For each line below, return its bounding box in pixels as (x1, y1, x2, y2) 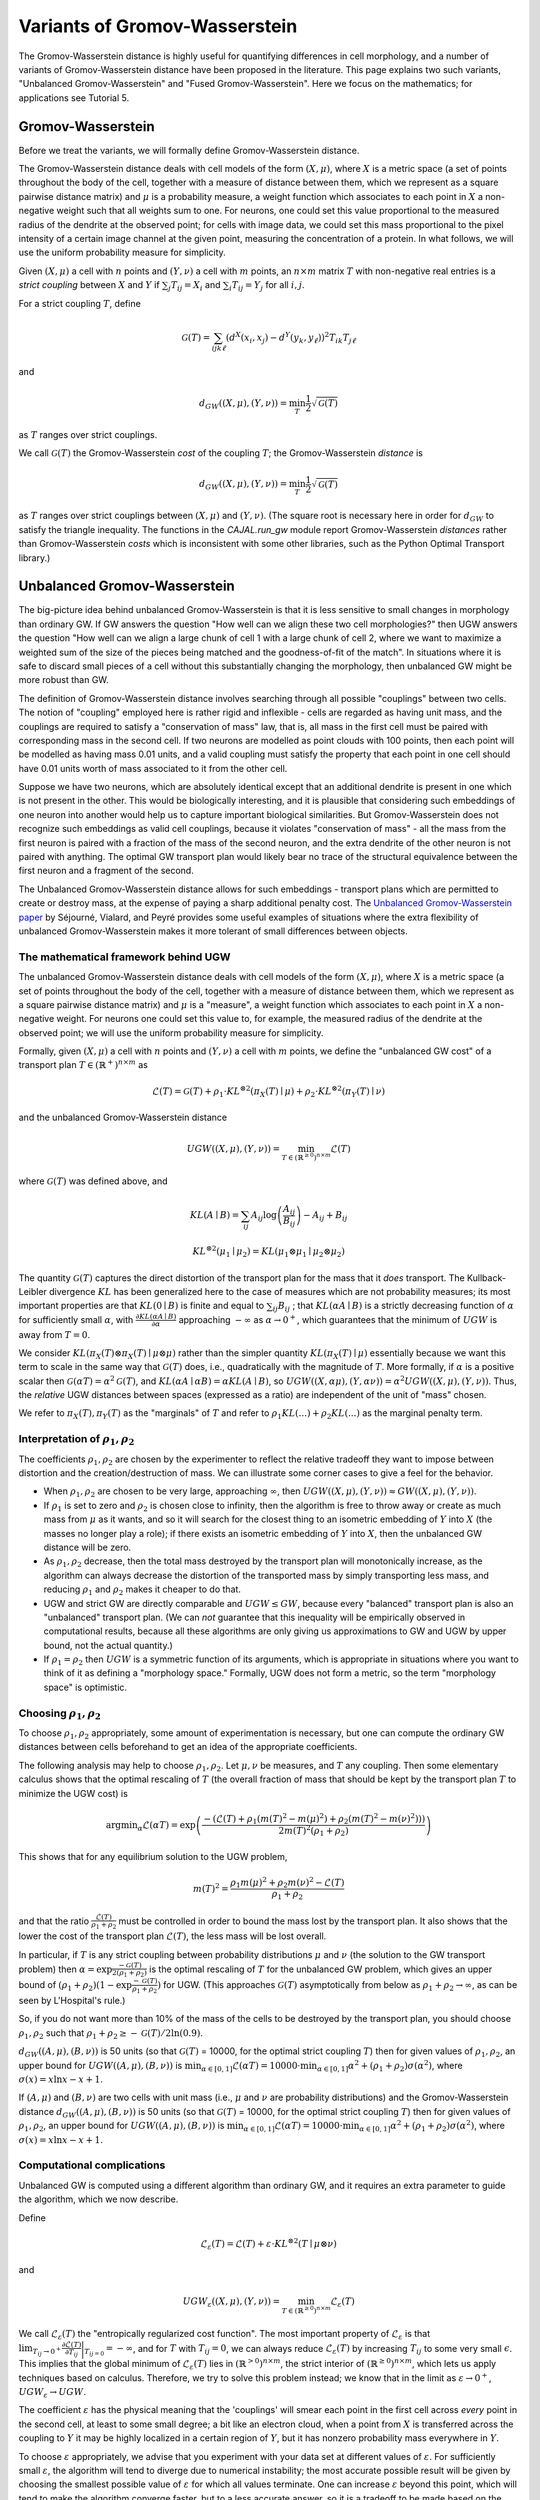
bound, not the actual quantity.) (43, 1639, 174, 1651)
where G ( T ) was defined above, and (18, 1175, 169, 1187)
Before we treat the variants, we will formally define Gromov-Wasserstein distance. (18, 144, 360, 156)
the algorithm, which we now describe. (18, 2193, 179, 2205)
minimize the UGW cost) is (18, 1787, 129, 1799)
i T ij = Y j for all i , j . (228, 279, 305, 293)
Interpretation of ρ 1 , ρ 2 (18, 1432, 135, 1448)
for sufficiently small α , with (18, 1313, 134, 1325)
